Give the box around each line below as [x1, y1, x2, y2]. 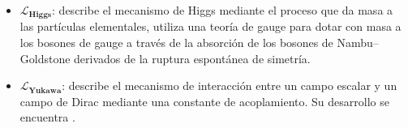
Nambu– [337, 34, 379, 51]
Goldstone [19, 49, 71, 66]
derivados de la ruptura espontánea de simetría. [74, 49, 311, 66]
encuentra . [19, 109, 75, 126]
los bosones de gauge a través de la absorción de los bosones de [19, 34, 333, 51]
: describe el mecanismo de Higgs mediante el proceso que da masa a [52, 2, 393, 18]
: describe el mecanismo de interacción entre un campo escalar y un [62, 77, 397, 94]
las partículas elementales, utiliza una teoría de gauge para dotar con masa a [19, 18, 402, 35]
